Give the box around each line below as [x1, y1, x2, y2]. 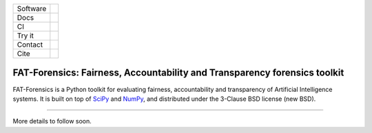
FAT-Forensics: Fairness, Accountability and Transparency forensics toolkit [12, 67, 344, 79]
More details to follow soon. [12, 117, 92, 125]
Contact [17, 40, 43, 49]
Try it [17, 31, 34, 40]
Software [17, 4, 47, 13]
